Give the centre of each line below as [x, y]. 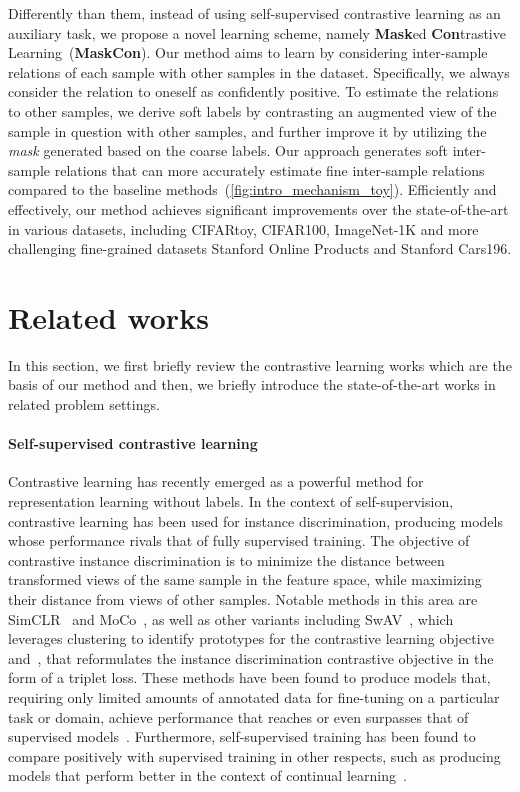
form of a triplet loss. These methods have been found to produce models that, [249, 677]
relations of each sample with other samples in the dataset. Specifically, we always [259, 71]
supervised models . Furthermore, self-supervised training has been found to [242, 736]
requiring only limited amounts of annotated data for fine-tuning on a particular [254, 696]
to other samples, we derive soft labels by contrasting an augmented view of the [252, 110]
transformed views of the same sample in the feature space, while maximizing [245, 579]
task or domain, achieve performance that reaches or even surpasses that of [238, 716]
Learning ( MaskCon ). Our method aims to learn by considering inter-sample [248, 52]
